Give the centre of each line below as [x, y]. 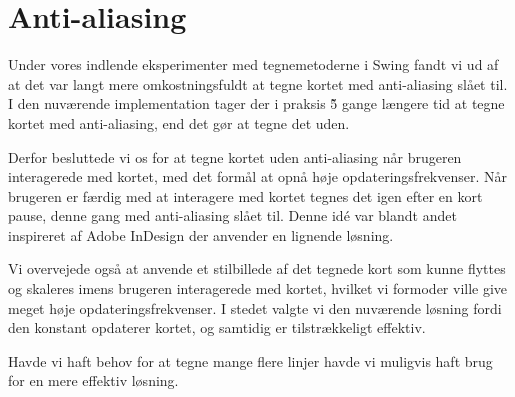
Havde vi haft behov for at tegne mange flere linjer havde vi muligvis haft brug [250, 360]
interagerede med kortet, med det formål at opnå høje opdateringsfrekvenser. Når [258, 176]
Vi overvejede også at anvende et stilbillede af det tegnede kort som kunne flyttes [257, 268]
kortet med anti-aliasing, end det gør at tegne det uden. [179, 122]
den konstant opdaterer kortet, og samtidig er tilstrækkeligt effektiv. [217, 327]
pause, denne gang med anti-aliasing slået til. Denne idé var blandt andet [232, 215]
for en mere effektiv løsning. [93, 380]
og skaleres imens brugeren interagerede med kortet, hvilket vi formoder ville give [258, 288]
